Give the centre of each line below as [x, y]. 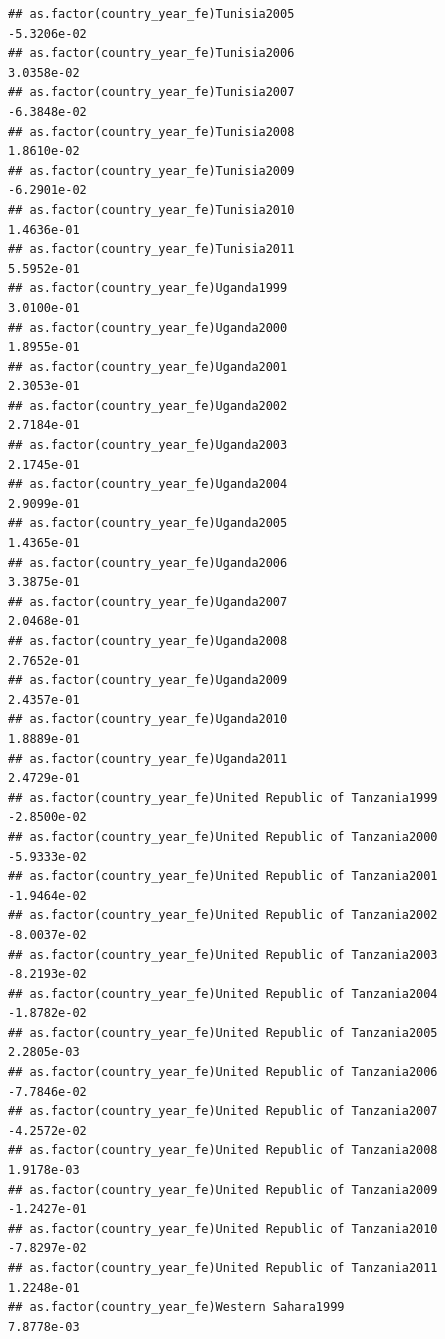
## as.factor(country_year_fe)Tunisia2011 [151, 249]
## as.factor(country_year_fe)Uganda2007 [148, 601]
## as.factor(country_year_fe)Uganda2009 [148, 680]
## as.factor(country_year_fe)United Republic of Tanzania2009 [223, 1189]
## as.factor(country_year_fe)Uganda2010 [148, 719]
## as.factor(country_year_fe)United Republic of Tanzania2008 [223, 1150]
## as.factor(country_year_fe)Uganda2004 [148, 484]
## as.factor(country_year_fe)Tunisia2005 [151, 14]
